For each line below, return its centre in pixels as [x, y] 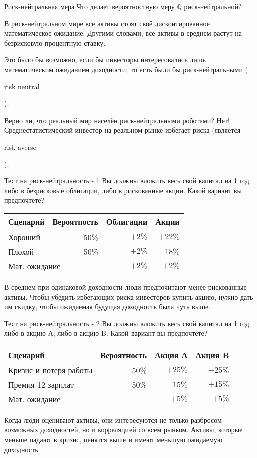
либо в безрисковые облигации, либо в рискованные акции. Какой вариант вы [123, 190]
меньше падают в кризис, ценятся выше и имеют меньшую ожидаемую [113, 440]
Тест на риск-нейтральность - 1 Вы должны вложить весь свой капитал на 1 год [127, 181]
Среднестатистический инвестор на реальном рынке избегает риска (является [122, 130]
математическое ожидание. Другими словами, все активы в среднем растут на [123, 33]
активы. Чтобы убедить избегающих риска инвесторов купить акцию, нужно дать [129, 297]
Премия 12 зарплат [41, 384]
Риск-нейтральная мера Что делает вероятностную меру [89, 6]
